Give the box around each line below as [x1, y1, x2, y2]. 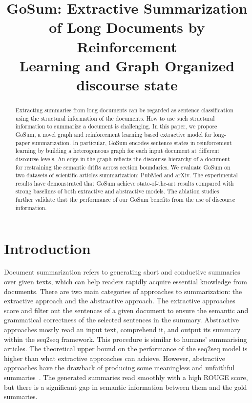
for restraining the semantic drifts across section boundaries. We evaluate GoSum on [15, 163, 231, 171]
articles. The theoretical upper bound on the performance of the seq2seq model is [4, 343, 248, 354]
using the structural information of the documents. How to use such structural [15, 114, 215, 122]
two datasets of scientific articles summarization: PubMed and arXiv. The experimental [15, 171, 238, 179]
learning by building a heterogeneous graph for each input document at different [15, 147, 220, 155]
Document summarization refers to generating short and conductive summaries [4, 267, 240, 277]
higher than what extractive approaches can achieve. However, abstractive [4, 353, 225, 363]
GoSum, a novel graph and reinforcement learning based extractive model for [15, 130, 212, 138]
